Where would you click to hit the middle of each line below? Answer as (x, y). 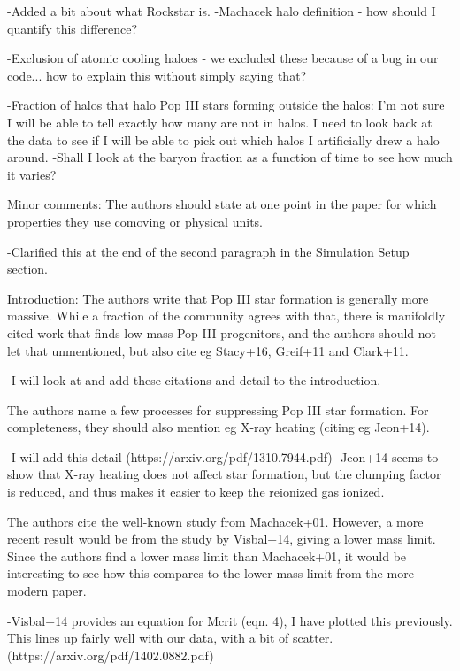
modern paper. (47, 591)
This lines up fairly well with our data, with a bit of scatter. (170, 638)
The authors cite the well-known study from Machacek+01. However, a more (215, 521)
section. (27, 269)
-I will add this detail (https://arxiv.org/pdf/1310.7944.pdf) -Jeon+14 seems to (223, 456)
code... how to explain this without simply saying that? (157, 75)
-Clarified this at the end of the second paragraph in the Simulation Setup (208, 251)
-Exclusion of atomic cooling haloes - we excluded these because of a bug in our (223, 58)
